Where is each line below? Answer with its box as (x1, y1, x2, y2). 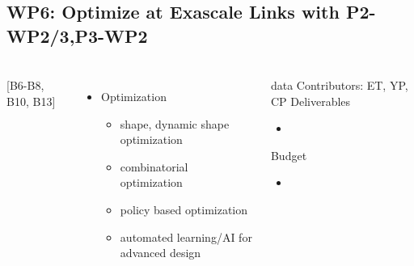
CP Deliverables (270, 92, 351, 109)
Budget (270, 146, 307, 163)
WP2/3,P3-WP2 (6, 23, 148, 48)
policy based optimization (120, 201, 248, 218)
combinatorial (120, 158, 188, 175)
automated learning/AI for (120, 228, 252, 245)
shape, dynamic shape (120, 115, 230, 132)
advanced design (120, 244, 201, 261)
